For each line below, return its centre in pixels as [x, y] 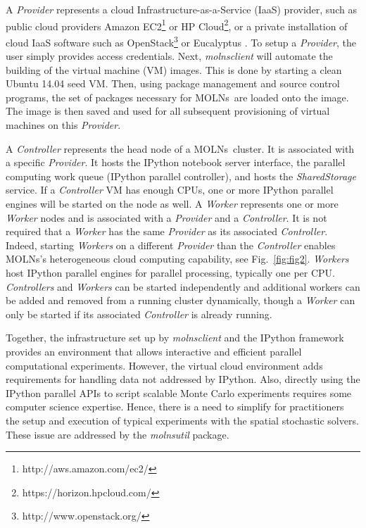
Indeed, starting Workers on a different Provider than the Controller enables [171, 245]
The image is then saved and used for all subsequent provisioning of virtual [168, 111]
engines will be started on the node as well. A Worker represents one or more [172, 204]
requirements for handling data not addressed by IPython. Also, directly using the [183, 379]
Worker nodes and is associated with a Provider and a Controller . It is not [166, 217]
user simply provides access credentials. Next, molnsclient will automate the [169, 56]
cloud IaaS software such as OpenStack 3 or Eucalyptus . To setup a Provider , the [181, 41]
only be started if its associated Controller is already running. [139, 314]
